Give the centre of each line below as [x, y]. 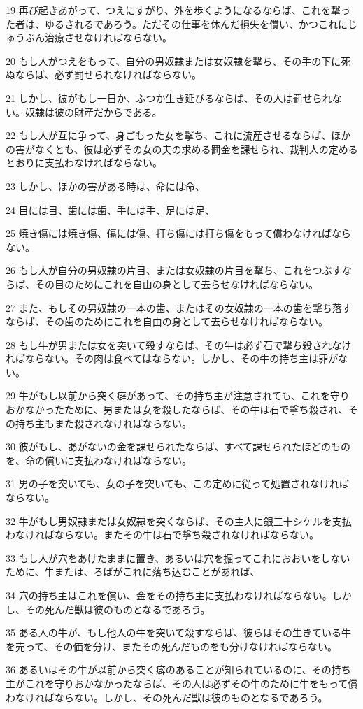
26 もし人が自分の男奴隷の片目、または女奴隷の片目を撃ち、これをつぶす [174, 270]
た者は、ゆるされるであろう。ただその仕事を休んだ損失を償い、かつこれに [177, 23]
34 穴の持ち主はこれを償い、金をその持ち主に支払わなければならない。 [169, 595]
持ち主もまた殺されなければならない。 [103, 423]
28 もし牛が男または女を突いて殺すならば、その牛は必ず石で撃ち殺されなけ [179, 344]
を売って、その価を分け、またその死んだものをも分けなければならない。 [171, 646]
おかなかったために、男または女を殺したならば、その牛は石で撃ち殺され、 [177, 409]
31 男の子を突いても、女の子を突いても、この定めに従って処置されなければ [177, 484]
